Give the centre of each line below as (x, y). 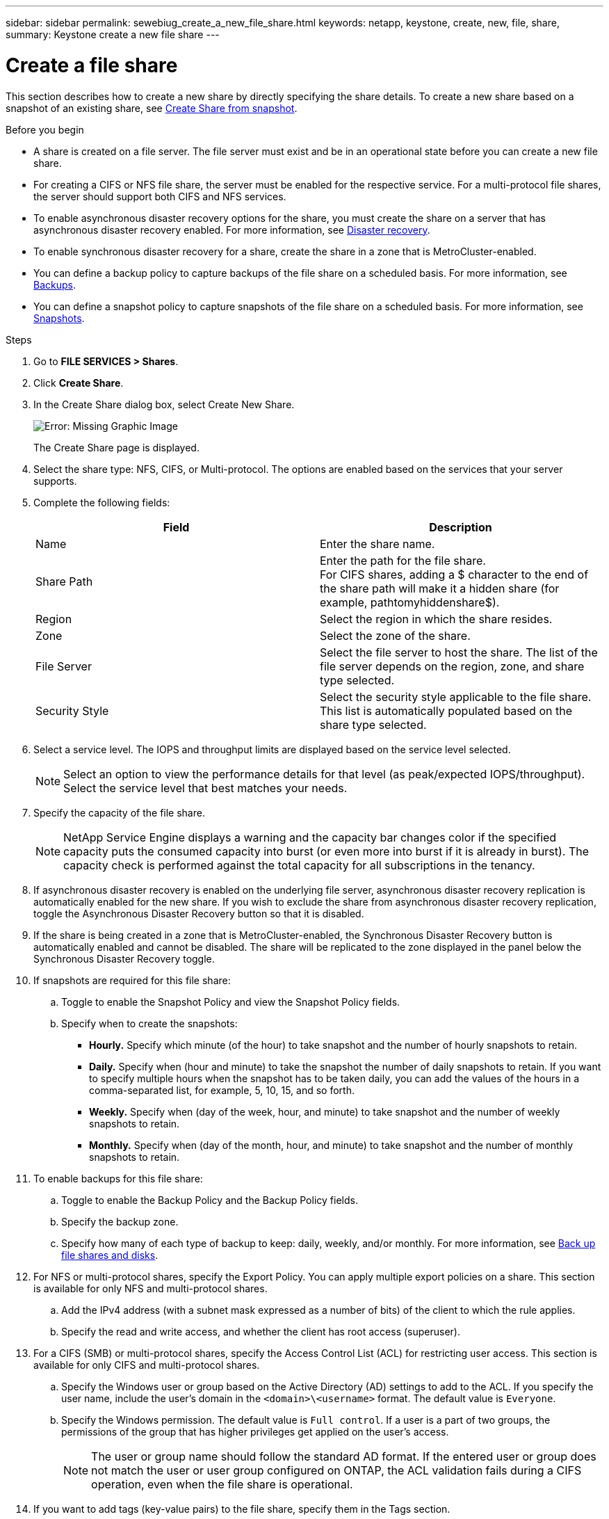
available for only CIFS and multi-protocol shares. (147, 1365)
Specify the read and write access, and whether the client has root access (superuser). (261, 1331)
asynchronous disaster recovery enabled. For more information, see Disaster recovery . (232, 230)
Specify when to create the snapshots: (149, 1023)
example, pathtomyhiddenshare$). (410, 602)
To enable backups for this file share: (118, 1178)
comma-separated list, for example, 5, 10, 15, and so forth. (222, 1090)
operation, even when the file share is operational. (222, 1484)
